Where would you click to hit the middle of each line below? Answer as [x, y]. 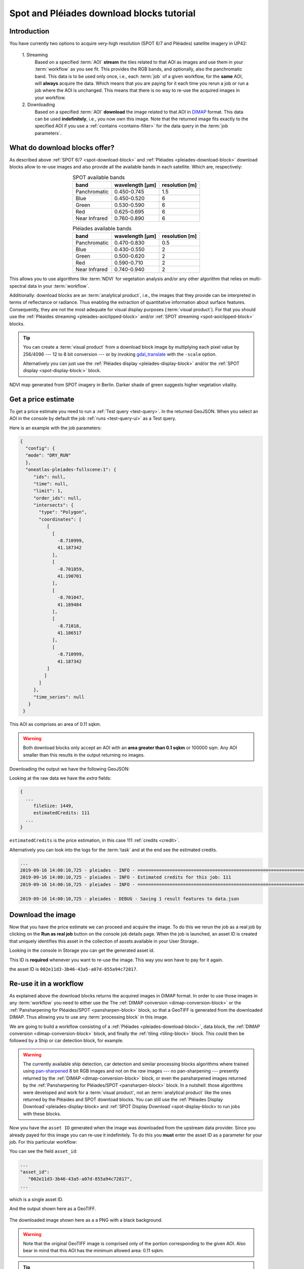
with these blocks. [42, 1114]
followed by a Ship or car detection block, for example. [66, 1041]
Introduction [29, 31]
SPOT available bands [99, 177]
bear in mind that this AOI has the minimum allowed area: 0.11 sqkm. [94, 1251]
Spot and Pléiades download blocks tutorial [103, 13]
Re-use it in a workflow [46, 983]
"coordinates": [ [60, 519]
